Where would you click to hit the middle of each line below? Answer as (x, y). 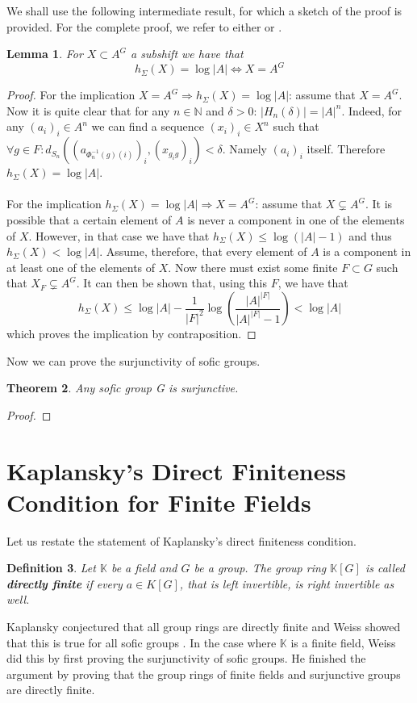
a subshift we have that (187, 54)
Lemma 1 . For (45, 54)
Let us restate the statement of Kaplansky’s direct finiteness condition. (182, 540)
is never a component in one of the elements (296, 220)
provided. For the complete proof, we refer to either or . (144, 26)
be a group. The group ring (260, 568)
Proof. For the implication (71, 95)
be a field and (144, 568)
